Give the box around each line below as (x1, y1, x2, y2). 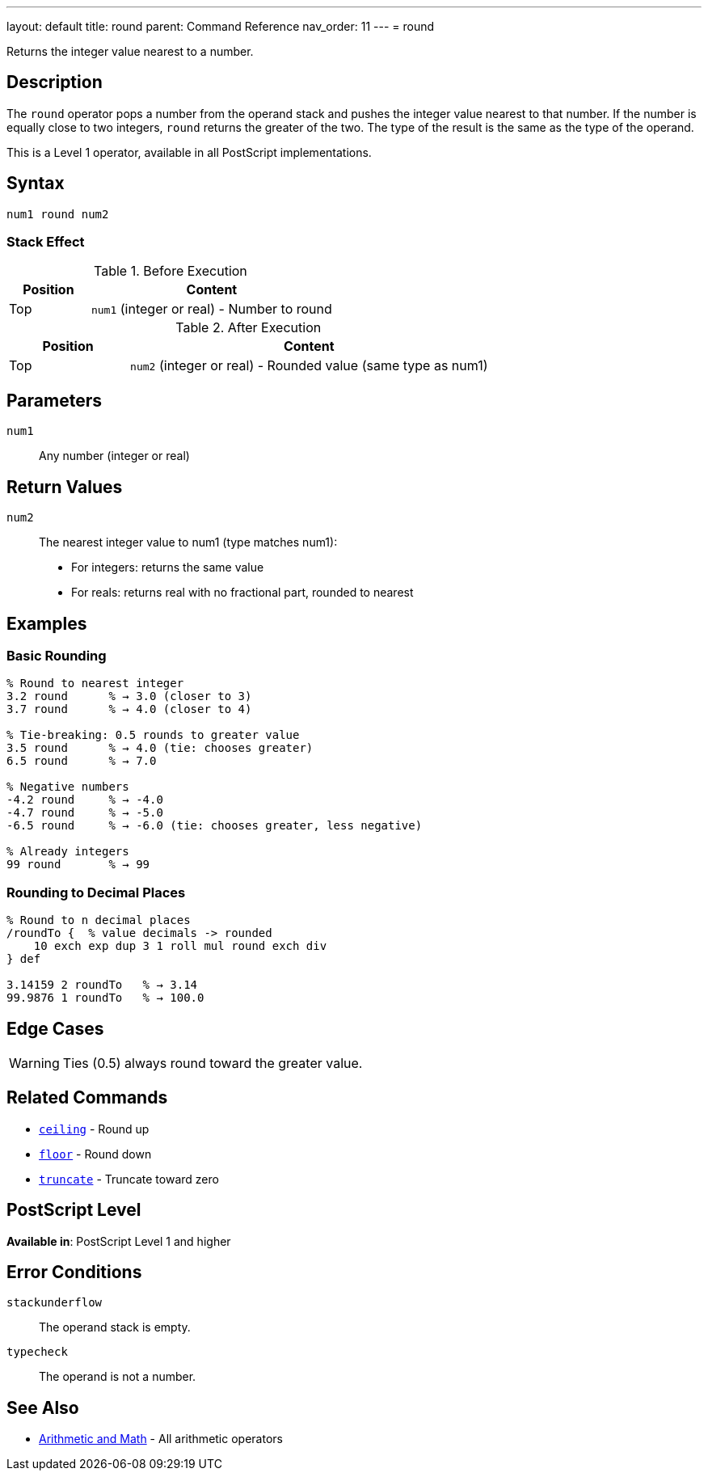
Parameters (6, 390, 102, 411)
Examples (6, 613, 87, 634)
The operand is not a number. (39, 1369, 196, 1384)
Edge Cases (6, 1018, 104, 1039)
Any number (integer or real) (39, 449, 190, 463)
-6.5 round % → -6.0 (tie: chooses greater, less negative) (6, 819, 423, 833)
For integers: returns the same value (71, 560, 264, 575)
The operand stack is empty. (39, 1320, 191, 1335)
